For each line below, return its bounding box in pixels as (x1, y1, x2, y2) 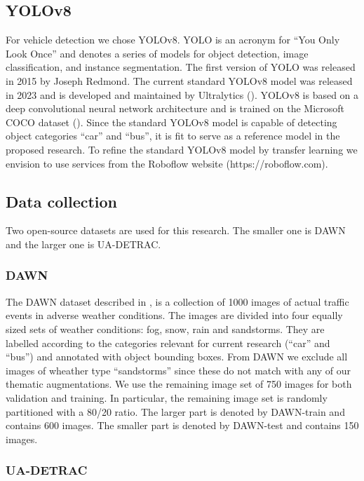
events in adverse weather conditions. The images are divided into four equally (6, 308, 343, 323)
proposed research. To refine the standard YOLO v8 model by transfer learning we (6, 142, 358, 156)
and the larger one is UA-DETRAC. (6, 236, 161, 251)
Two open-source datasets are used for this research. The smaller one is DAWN (6, 223, 346, 238)
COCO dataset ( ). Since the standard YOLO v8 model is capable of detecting (6, 114, 337, 129)
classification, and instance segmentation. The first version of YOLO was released (6, 60, 356, 74)
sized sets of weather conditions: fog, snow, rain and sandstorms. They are (6, 321, 325, 336)
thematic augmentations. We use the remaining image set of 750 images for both (6, 377, 352, 391)
